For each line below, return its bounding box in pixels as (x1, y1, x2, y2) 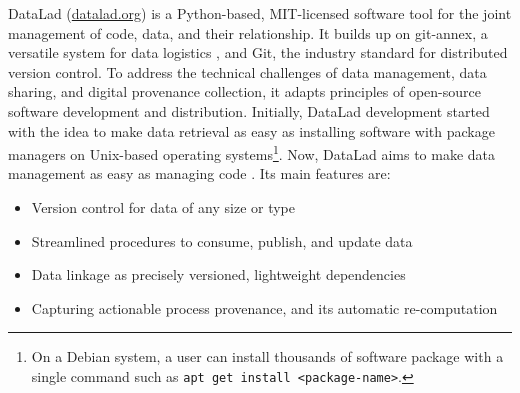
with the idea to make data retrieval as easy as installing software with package (8, 120, 495, 141)
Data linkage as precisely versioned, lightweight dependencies (31, 264, 406, 285)
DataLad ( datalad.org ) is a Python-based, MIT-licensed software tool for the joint (8, 3, 512, 23)
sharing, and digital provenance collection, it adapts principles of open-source (8, 81, 482, 102)
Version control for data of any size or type (31, 197, 295, 217)
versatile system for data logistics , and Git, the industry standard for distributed (8, 42, 508, 63)
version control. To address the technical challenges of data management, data (8, 61, 487, 82)
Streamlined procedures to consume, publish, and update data (31, 230, 413, 251)
